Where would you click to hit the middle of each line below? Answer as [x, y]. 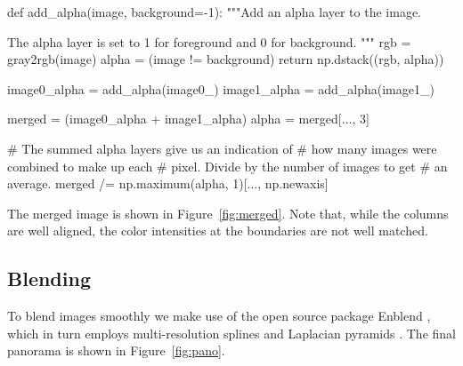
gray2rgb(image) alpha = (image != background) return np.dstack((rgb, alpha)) [226, 59]
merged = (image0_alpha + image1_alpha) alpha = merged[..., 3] [188, 119]
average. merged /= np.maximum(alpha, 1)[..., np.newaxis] [168, 183]
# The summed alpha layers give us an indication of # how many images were [222, 148]
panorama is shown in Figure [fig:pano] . [116, 350]
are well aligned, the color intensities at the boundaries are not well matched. [218, 231]
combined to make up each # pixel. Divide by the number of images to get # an [227, 166]
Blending [49, 278]
